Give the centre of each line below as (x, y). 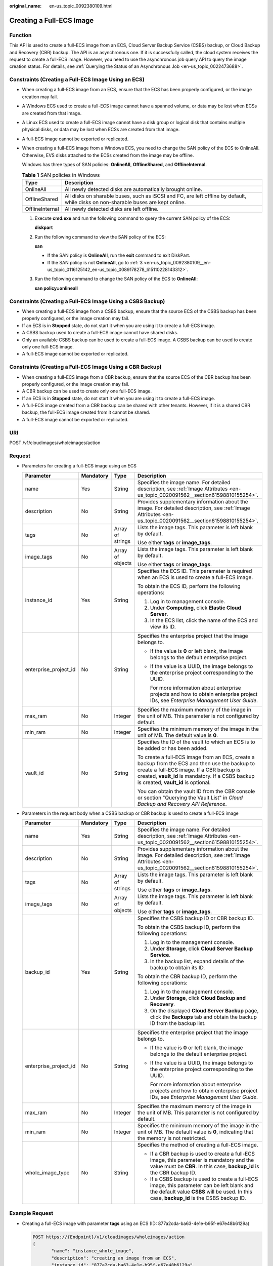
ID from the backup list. (178, 1023)
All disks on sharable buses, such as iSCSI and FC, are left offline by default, (155, 196)
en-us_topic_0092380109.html (81, 6)
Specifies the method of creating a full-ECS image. (198, 1144)
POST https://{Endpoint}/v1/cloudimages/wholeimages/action (109, 1237)
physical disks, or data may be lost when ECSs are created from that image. (101, 130)
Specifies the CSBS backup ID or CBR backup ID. (196, 918)
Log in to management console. (188, 601)
